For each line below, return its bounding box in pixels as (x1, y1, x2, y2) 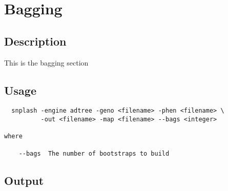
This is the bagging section (4, 57, 89, 68)
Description (4, 33, 67, 49)
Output (4, 172, 44, 188)
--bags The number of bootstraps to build (18, 150, 170, 157)
